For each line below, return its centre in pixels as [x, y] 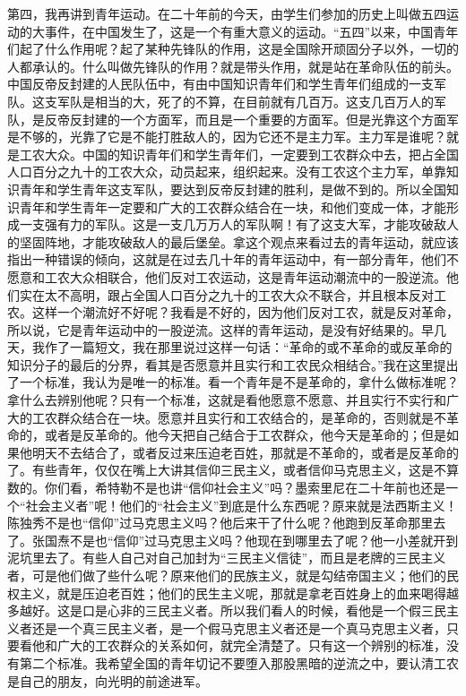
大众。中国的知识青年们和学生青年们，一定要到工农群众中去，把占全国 [251, 154]
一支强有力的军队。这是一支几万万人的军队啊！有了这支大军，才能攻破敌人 [239, 224]
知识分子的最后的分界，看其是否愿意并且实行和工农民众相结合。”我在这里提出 [233, 364]
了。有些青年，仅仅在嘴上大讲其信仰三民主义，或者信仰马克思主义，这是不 [227, 470]
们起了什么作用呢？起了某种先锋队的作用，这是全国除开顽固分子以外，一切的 [233, 49]
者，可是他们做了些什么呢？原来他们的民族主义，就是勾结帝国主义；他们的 [227, 575]
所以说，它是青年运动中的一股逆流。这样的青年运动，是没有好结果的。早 [220, 329]
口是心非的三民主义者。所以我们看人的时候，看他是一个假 [251, 610]
